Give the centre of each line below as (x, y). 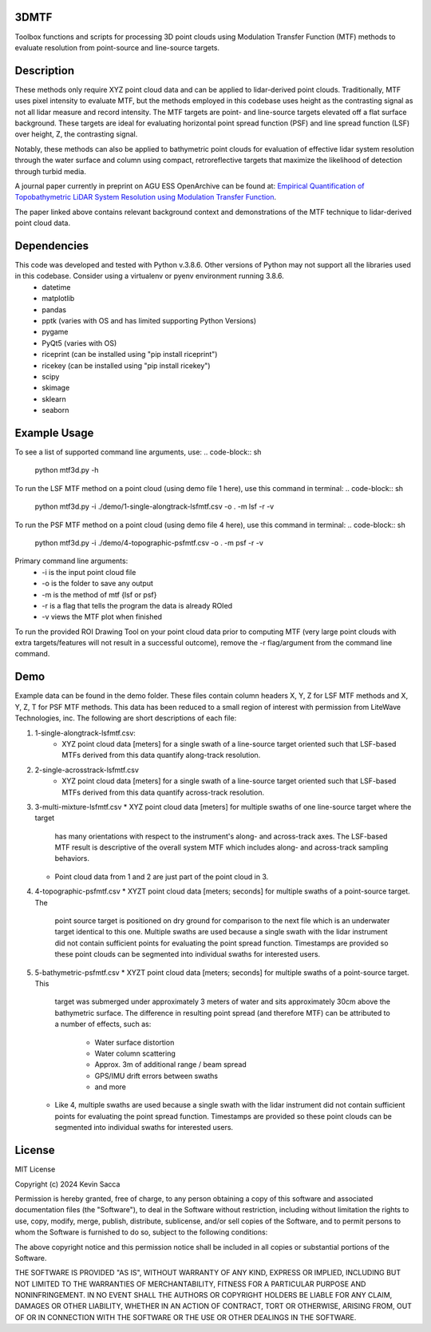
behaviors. (72, 858)
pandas (54, 309)
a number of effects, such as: (103, 1024)
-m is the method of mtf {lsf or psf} (99, 594)
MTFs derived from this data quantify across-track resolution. (163, 792)
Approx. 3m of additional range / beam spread (170, 1064)
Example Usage (54, 432)
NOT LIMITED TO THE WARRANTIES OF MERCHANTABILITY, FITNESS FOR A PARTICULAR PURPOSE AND (190, 1284)
